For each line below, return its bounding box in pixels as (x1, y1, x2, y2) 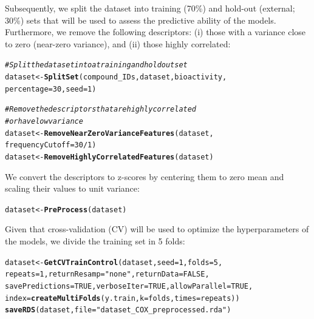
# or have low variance (5, 117, 83, 126)
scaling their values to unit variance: (5, 182, 140, 195)
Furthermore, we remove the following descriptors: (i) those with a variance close (5, 25, 306, 38)
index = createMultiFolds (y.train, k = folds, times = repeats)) (5, 294, 240, 303)
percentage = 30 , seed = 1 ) (5, 84, 97, 93)
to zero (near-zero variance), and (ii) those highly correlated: (5, 37, 231, 50)
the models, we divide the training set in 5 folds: (5, 235, 185, 247)
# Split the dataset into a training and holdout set (5, 61, 188, 70)
